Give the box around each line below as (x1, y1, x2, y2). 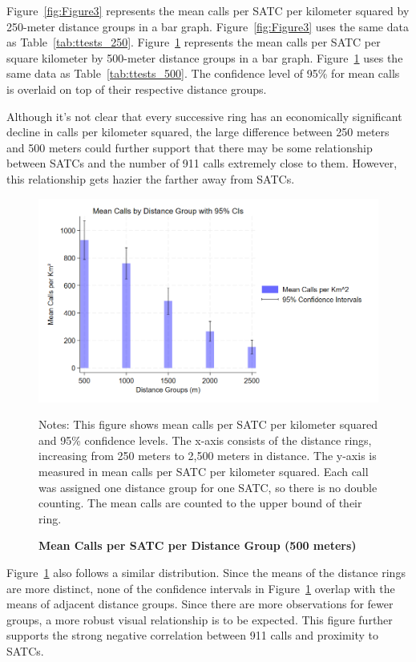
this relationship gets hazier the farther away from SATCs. (6, 170, 295, 187)
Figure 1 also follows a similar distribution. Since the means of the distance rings (6, 564, 406, 580)
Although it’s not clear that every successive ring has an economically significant (6, 107, 402, 124)
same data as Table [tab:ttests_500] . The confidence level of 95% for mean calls (6, 65, 400, 82)
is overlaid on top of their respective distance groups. (6, 80, 267, 97)
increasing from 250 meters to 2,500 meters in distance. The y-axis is (38, 447, 377, 464)
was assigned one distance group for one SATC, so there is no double (38, 478, 378, 495)
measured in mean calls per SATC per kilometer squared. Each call (38, 463, 369, 480)
